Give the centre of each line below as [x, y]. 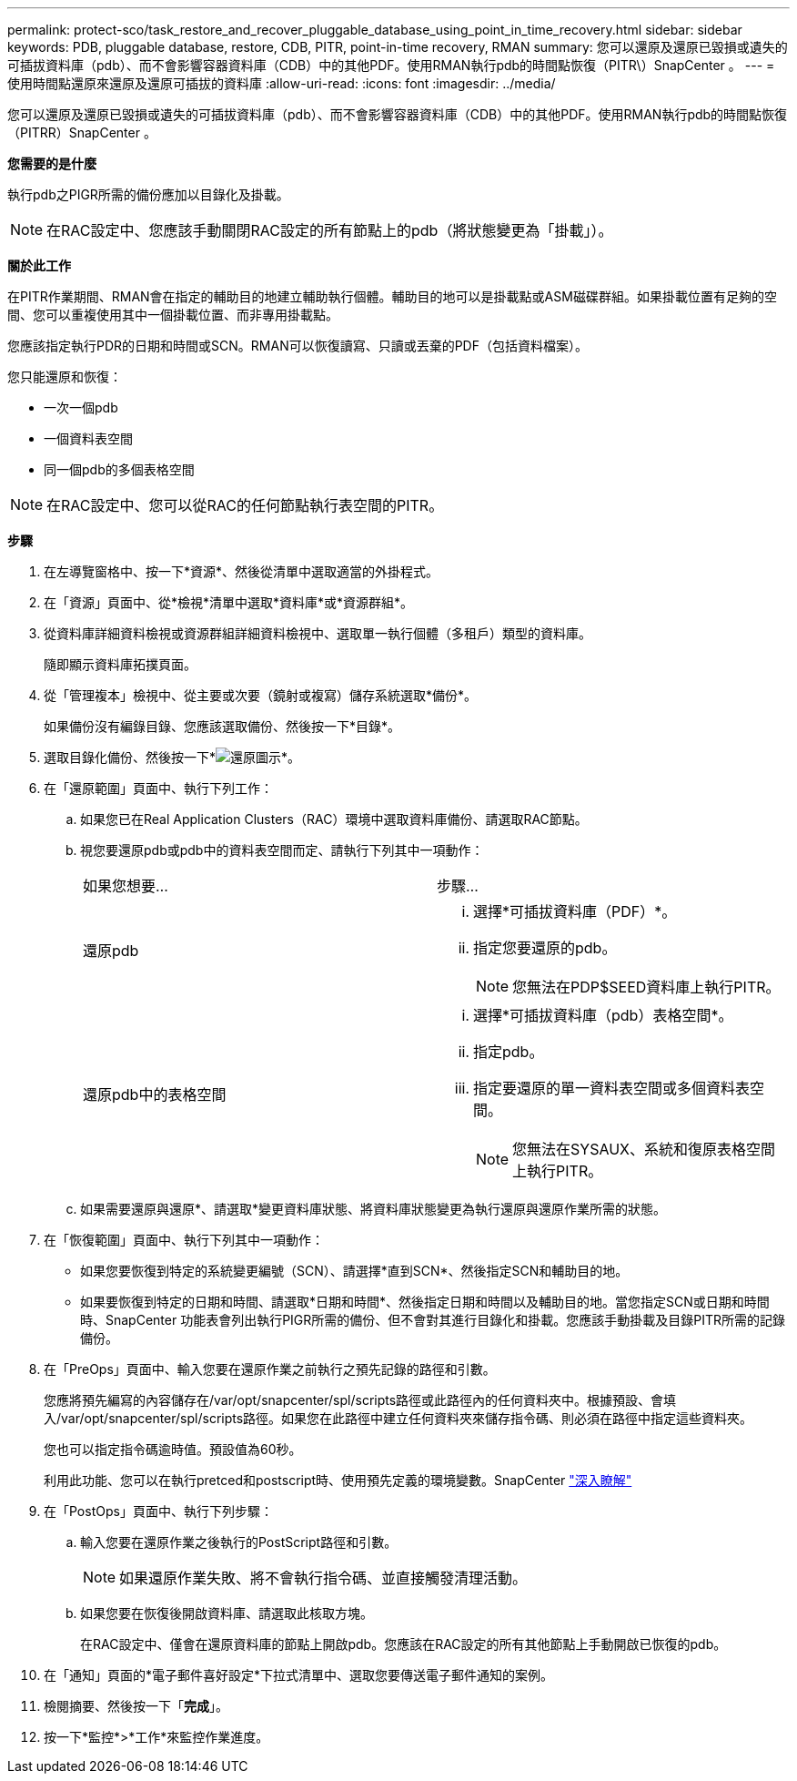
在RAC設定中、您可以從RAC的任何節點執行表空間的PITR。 [245, 505]
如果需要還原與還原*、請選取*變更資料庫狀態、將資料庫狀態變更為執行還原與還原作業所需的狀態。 [373, 1209]
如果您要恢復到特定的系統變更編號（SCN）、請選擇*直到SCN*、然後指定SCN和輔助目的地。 [354, 1271]
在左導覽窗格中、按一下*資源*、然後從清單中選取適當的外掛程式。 [242, 571]
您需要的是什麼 [52, 163]
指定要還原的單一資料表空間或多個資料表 [612, 1088]
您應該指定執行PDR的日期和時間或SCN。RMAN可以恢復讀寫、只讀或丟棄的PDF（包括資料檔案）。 [298, 346]
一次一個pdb [81, 407]
